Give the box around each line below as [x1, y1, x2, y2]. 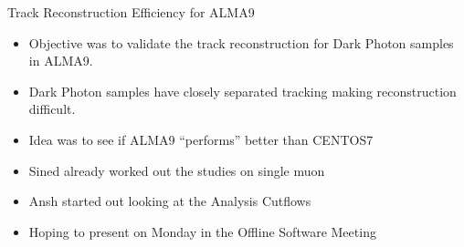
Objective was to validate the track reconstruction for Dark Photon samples [28, 33, 454, 52]
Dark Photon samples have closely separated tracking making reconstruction [28, 81, 457, 100]
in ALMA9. [28, 51, 93, 70]
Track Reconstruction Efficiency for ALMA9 [7, 3, 255, 21]
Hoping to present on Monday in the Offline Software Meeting [28, 221, 376, 241]
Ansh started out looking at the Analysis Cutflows [28, 191, 311, 211]
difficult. [28, 99, 76, 118]
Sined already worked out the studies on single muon [28, 160, 325, 180]
